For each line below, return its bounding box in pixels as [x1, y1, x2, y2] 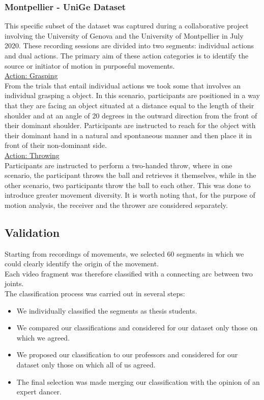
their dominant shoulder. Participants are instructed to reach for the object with [5, 120, 256, 131]
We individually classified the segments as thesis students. [16, 305, 197, 316]
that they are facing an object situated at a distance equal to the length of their [5, 100, 254, 110]
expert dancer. [16, 386, 62, 397]
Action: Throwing [5, 149, 60, 160]
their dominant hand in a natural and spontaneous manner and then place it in [5, 130, 252, 140]
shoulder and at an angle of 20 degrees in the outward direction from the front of [5, 110, 257, 120]
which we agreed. [16, 332, 70, 343]
